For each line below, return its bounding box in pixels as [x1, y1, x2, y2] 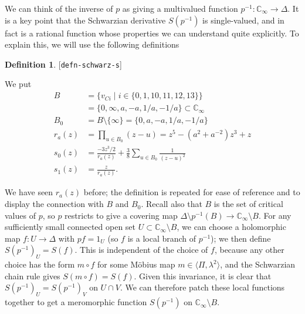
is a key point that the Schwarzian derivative [5, 14, 166, 26]
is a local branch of [127, 232, 196, 244]
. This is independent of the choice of [74, 243, 208, 256]
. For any [258, 209, 292, 221]
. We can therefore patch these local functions [120, 281, 285, 293]
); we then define [211, 232, 271, 244]
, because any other [214, 243, 284, 256]
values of [5, 209, 36, 221]
